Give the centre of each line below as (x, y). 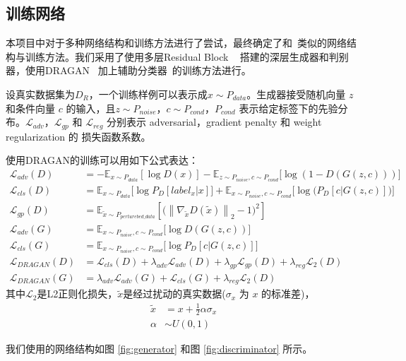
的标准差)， (288, 294)
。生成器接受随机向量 (296, 94)
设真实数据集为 (40, 94)
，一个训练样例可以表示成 (148, 94)
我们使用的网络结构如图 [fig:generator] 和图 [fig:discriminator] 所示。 (159, 349)
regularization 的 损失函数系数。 (78, 136)
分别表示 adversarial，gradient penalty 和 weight (214, 122)
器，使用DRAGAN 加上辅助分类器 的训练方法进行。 (129, 70)
